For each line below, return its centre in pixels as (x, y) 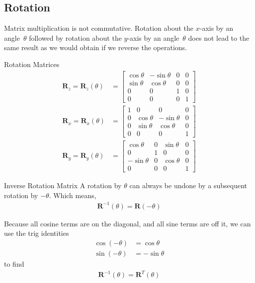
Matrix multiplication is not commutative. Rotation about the (99, 28)
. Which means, (73, 195)
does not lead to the (219, 37)
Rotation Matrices (32, 64)
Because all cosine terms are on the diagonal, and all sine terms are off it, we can (127, 223)
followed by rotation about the (75, 37)
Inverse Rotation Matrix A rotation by (63, 185)
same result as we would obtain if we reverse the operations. (95, 47)
